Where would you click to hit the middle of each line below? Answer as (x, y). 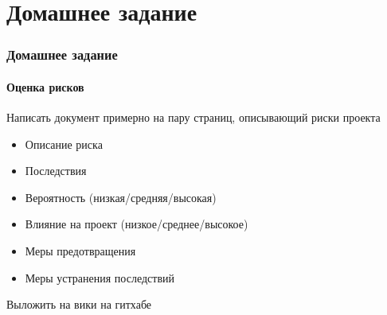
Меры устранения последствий (100, 277)
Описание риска (64, 144)
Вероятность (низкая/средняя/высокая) (121, 197)
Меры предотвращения (80, 250)
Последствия (56, 171)
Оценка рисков (45, 86)
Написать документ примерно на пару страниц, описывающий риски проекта (193, 117)
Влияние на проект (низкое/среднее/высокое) (137, 224)
